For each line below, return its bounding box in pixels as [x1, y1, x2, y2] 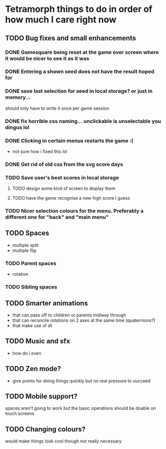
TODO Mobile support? [5, 392, 78, 400]
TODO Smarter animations [5, 299, 88, 307]
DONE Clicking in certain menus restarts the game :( [5, 137, 134, 144]
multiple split [12, 242, 39, 248]
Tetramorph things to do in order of [5, 3, 153, 15]
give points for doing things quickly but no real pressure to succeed [12, 377, 151, 383]
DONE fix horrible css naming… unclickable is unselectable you [5, 118, 161, 125]
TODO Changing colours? [5, 425, 86, 433]
